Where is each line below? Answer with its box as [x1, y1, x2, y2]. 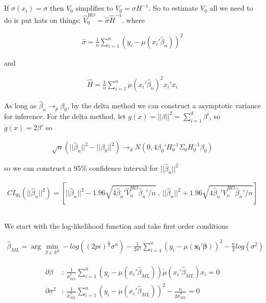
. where [122, 14, 145, 25]
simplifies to [75, 3, 113, 13]
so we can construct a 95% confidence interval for [4, 163, 158, 173]
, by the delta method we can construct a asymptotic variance [67, 100, 261, 111]
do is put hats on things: [4, 14, 81, 25]
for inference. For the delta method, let [4, 110, 126, 121]
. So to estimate [148, 3, 198, 13]
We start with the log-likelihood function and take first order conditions [4, 220, 229, 231]
